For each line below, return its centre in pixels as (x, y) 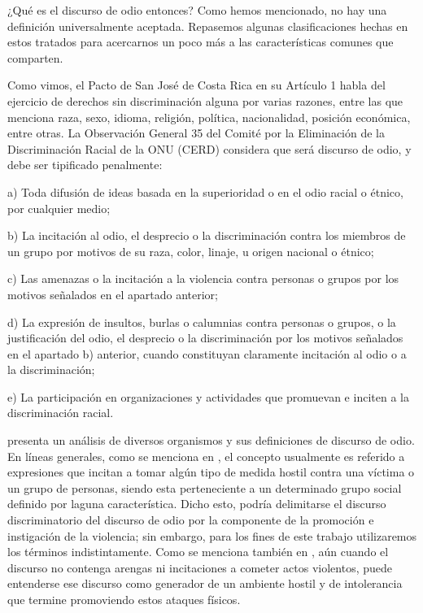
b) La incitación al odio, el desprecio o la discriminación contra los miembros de (207, 235)
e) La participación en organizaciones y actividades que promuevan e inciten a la (208, 396)
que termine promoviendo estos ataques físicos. (124, 599)
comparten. (35, 57)
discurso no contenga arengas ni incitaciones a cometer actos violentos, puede (200, 567)
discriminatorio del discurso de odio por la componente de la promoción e (191, 520)
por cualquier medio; (59, 208)
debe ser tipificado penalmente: (85, 165)
